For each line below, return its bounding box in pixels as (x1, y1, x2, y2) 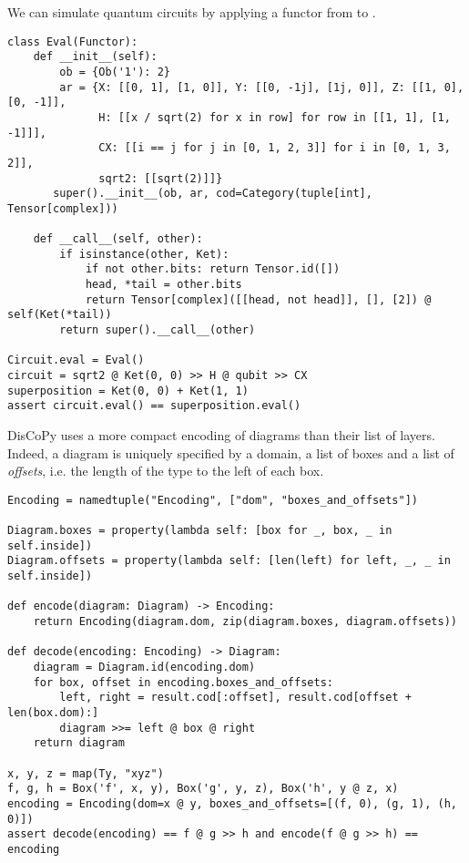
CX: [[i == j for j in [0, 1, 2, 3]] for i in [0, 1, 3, (98, 141, 451, 155)
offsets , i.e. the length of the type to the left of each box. (7, 461, 324, 480)
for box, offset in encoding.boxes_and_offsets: (33, 675, 333, 689)
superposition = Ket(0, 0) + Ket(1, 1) (7, 384, 249, 397)
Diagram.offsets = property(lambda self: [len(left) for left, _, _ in (7, 554, 451, 568)
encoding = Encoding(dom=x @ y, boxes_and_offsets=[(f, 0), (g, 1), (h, (7, 796, 457, 810)
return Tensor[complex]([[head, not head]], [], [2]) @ (85, 293, 432, 306)
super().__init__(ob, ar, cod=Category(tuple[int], (53, 187, 372, 200)
